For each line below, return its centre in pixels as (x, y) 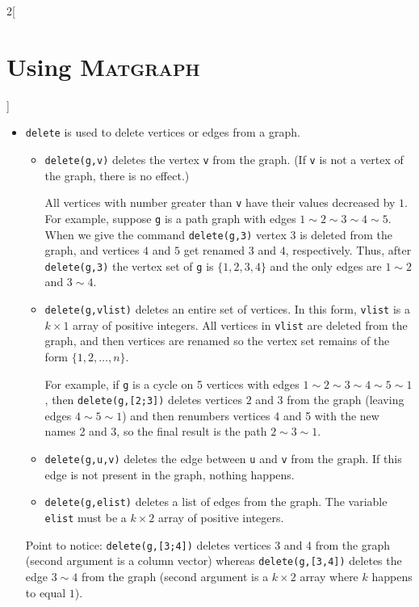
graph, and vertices (92, 250)
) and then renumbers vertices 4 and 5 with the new (251, 415)
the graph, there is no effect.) (117, 175)
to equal (46, 592)
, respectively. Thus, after (348, 250)
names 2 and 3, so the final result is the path (156, 431)
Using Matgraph (103, 66)
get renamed (214, 250)
